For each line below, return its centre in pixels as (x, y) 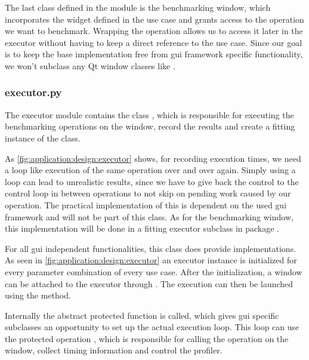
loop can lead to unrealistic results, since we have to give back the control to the (152, 181)
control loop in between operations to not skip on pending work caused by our (148, 193)
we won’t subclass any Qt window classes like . (90, 65)
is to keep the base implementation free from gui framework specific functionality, (154, 54)
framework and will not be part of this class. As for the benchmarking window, (149, 216)
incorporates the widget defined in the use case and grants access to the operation (154, 19)
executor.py (33, 92)
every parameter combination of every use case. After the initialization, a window (154, 271)
